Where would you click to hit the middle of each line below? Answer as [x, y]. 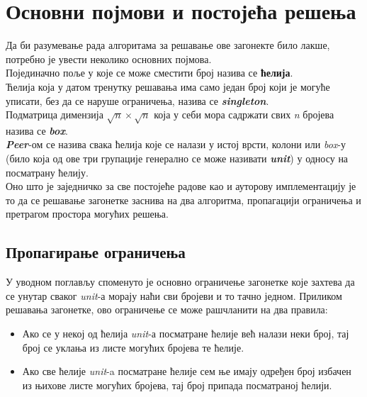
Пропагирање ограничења [96, 252]
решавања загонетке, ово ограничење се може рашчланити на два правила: [167, 309]
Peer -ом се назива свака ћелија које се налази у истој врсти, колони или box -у [176, 144]
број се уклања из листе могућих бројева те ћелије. [133, 347]
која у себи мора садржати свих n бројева [244, 114]
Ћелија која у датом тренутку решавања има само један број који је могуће [168, 86]
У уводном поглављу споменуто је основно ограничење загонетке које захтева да [180, 282]
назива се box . [37, 130]
